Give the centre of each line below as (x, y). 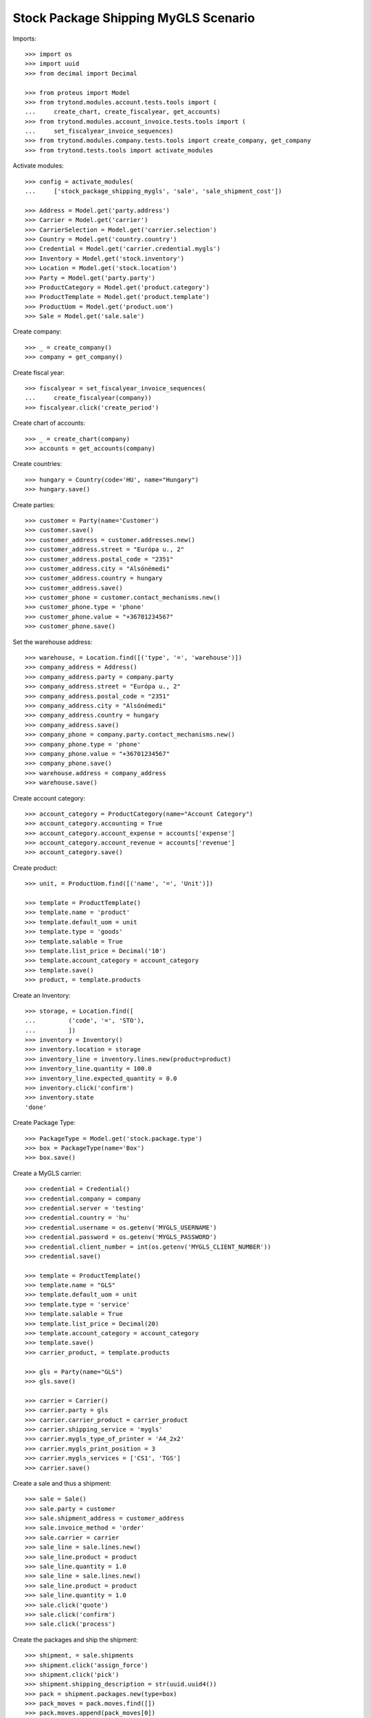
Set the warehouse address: (53, 642)
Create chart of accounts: (49, 423)
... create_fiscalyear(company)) (89, 398)
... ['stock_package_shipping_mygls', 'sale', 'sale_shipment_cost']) (154, 191)
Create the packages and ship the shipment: (76, 1640)
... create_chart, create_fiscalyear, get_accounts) (123, 112)
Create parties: (34, 504)
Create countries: (37, 464)
